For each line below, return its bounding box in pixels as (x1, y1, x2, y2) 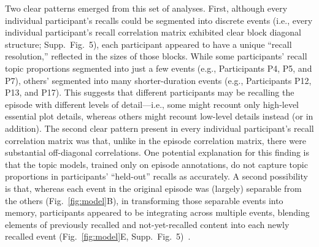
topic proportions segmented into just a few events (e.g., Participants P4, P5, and (5, 61, 312, 74)
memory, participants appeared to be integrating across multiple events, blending (5, 206, 310, 219)
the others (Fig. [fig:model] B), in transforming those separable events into (5, 194, 283, 207)
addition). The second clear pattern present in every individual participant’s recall (5, 121, 314, 134)
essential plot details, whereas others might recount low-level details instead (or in (5, 110, 313, 123)
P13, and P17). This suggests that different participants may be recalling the (5, 86, 294, 99)
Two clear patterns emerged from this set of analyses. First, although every (5, 2, 288, 14)
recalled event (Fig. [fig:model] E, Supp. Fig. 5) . (5, 230, 191, 243)
